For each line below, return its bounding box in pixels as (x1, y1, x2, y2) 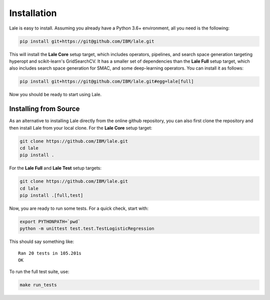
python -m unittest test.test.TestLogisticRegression (19, 226, 154, 231)
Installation (9, 8, 57, 19)
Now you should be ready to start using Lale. (9, 92, 102, 98)
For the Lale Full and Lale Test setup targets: (9, 165, 102, 171)
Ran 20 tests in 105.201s (18, 250, 82, 256)
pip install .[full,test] (19, 193, 83, 198)
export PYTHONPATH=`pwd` (19, 219, 81, 225)
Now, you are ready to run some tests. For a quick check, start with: (9, 205, 149, 211)
